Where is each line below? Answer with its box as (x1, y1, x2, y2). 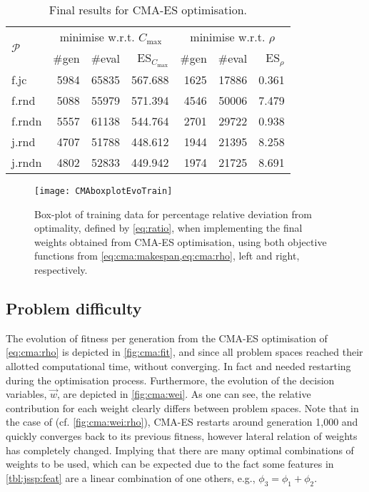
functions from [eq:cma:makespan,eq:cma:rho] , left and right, (34, 248, 300, 263)
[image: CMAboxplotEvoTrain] (34, 185, 173, 196)
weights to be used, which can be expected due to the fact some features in (6, 456, 334, 471)
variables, (6, 386, 47, 401)
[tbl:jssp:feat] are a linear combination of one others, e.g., (6, 470, 256, 485)
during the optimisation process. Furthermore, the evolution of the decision (6, 372, 335, 387)
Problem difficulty (6, 297, 142, 319)
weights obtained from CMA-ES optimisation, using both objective (34, 234, 327, 249)
